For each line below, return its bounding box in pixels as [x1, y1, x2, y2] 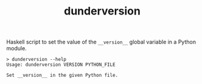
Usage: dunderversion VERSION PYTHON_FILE [6, 62, 116, 68]
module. [6, 45, 27, 52]
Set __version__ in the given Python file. [6, 73, 119, 79]
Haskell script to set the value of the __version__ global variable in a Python [6, 38, 197, 46]
